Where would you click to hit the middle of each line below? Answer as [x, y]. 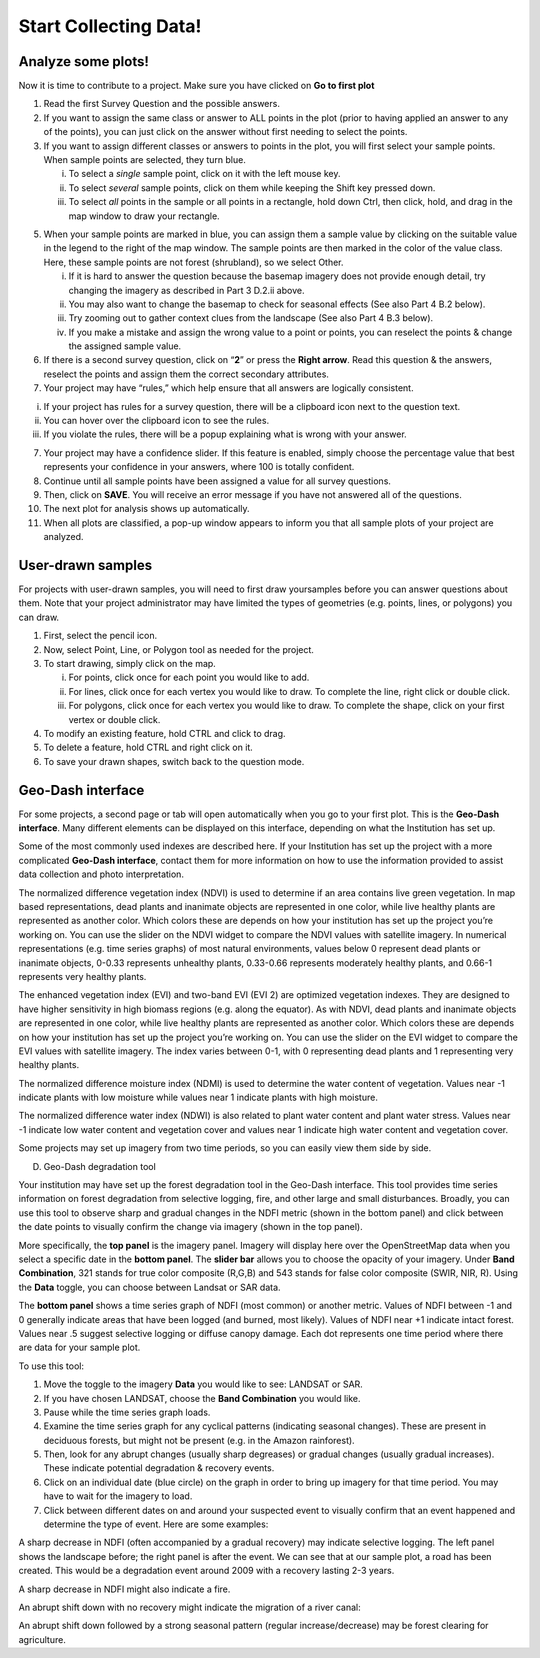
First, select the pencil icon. [100, 636]
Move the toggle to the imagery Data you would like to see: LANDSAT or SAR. [203, 1384]
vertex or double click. [114, 719]
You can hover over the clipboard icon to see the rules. [156, 421]
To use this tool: [51, 1366]
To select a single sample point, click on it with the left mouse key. [204, 174]
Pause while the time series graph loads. [127, 1412]
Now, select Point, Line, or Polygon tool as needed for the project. [179, 649]
